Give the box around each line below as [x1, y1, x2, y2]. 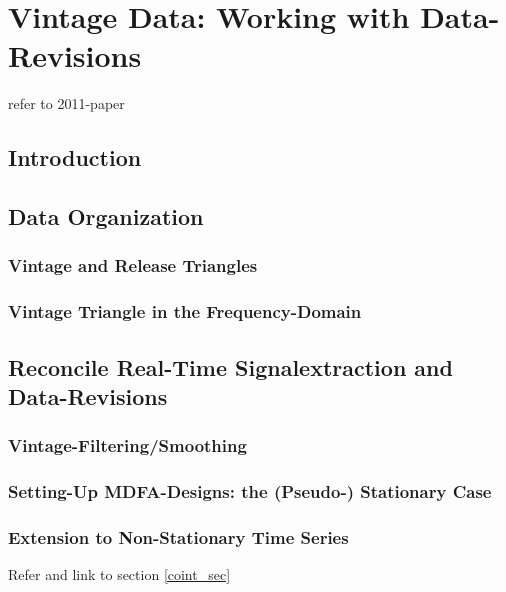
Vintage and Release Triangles [8, 253, 258, 278]
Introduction [8, 142, 142, 173]
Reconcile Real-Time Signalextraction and [8, 351, 453, 382]
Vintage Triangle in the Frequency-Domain [8, 299, 362, 324]
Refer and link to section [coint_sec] [8, 564, 231, 585]
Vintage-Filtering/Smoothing [8, 433, 247, 458]
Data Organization [8, 201, 204, 232]
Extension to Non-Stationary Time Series [8, 524, 349, 549]
